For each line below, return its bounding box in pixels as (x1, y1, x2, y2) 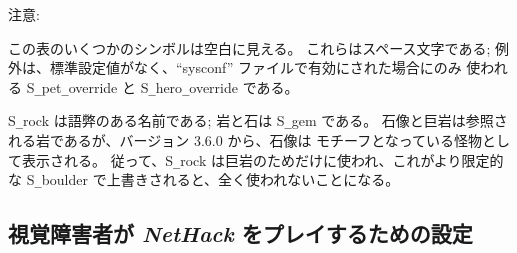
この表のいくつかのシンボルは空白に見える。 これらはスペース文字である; (8, 37, 491, 58)
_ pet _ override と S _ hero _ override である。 (34, 76, 299, 97)
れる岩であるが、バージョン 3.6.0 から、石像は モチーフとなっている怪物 (8, 130, 483, 151)
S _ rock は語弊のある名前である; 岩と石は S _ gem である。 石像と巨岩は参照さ (8, 110, 508, 131)
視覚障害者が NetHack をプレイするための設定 (8, 218, 473, 249)
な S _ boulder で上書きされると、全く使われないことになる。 (8, 169, 400, 190)
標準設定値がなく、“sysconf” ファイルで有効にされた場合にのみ (49, 57, 462, 78)
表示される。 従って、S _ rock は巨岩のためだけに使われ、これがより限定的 (21, 149, 504, 170)
